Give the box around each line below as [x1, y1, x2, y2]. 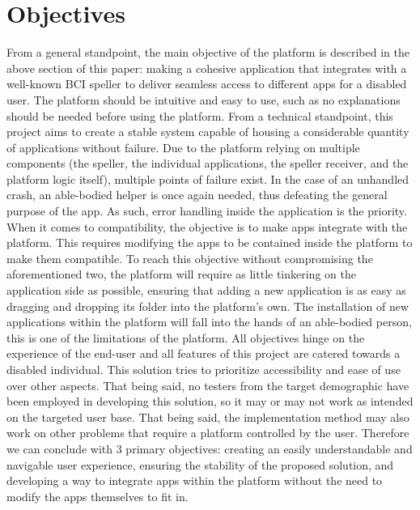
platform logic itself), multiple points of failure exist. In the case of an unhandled [6, 170, 409, 187]
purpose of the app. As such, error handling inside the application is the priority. [6, 202, 407, 219]
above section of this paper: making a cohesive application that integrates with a [6, 59, 407, 76]
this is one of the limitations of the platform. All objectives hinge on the [6, 329, 365, 346]
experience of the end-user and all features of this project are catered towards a [6, 345, 401, 362]
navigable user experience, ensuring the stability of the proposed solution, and [6, 456, 394, 473]
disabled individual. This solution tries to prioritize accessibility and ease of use [6, 361, 401, 377]
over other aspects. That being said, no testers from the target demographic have [6, 376, 409, 393]
